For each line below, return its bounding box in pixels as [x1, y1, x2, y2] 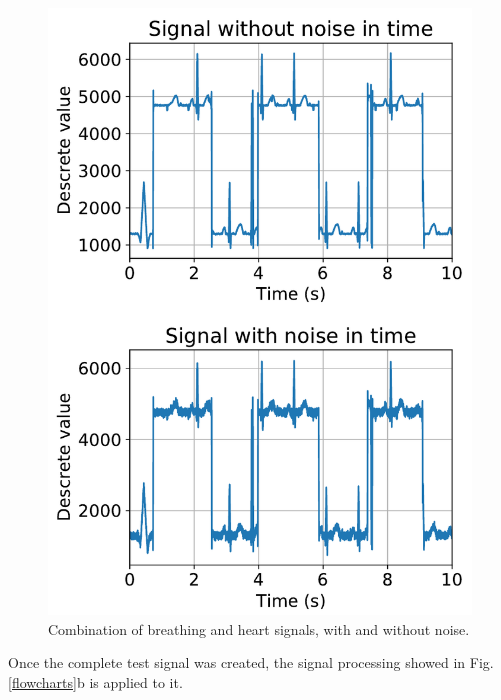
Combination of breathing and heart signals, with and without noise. [48, 618, 470, 639]
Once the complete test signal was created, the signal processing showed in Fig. [8, 652, 494, 673]
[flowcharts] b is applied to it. [8, 672, 183, 693]
